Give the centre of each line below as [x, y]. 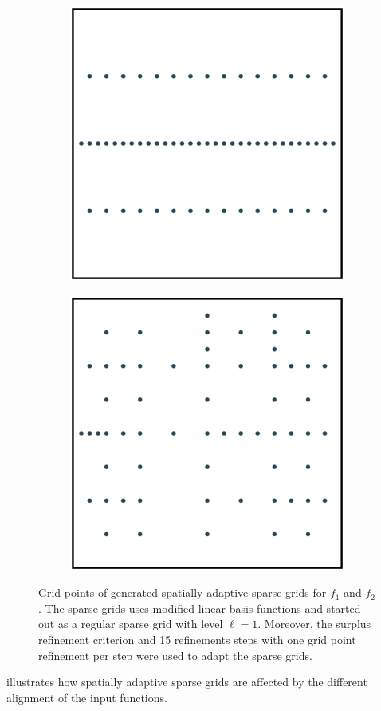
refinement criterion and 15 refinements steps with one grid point [197, 639]
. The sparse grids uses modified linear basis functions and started [200, 608]
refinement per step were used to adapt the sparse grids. [175, 655]
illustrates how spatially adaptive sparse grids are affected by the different [187, 682]
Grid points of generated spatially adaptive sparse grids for [183, 592]
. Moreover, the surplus [314, 624]
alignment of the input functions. [87, 697]
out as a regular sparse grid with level [131, 624]
